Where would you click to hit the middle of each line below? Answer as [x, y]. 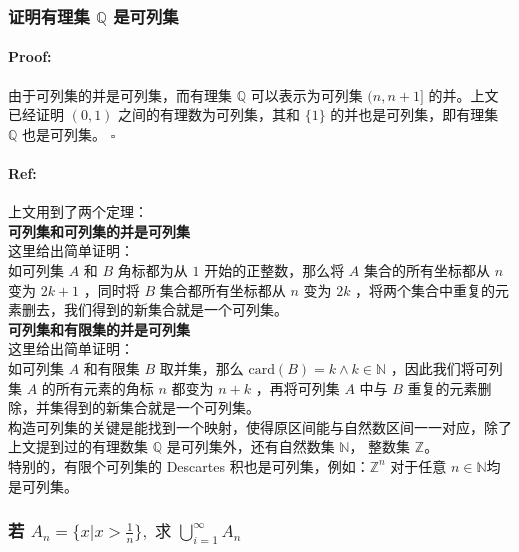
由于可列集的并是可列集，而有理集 [120, 94]
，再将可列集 [297, 387]
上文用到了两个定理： [78, 211]
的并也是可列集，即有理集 [414, 114]
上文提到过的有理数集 [78, 446]
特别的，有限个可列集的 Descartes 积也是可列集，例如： [189, 465]
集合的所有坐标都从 [426, 270]
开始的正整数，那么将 [274, 270]
